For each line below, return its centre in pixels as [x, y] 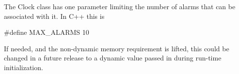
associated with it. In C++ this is [54, 16]
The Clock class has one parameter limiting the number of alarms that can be [120, 6]
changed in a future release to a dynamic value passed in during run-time [113, 58]
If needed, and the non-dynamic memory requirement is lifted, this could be [117, 48]
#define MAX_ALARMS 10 [47, 32]
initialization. [24, 67]
